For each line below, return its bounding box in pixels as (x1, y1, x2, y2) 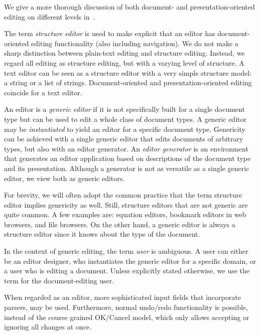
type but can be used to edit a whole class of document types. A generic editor (4, 113, 246, 124)
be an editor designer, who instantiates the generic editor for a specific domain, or (4, 255, 256, 266)
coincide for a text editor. (4, 87, 82, 97)
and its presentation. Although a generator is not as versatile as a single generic (4, 162, 249, 173)
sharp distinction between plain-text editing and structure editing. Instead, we (4, 48, 245, 58)
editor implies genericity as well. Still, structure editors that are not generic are (4, 199, 248, 210)
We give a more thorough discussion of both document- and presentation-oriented (4, 2, 255, 12)
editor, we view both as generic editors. (4, 173, 125, 183)
